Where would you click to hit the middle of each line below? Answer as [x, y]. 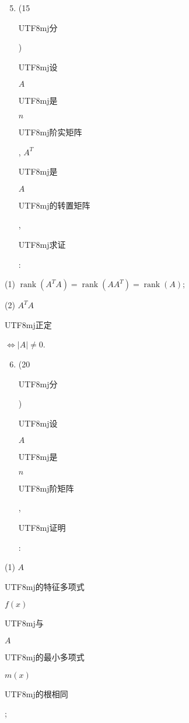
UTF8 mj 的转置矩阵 [54, 205]
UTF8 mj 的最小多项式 [45, 657]
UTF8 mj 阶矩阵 [46, 488]
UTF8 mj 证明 [42, 528]
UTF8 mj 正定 [28, 324]
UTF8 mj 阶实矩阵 [50, 132]
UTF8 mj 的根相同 [36, 693]
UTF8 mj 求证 [42, 244]
